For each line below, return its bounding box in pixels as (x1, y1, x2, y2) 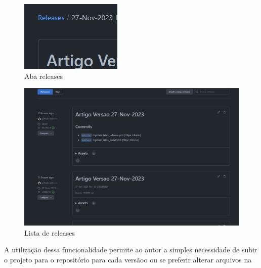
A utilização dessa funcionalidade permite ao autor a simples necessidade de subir (4, 244, 257, 255)
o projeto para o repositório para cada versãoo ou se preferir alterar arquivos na (4, 254, 252, 264)
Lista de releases (24, 227, 75, 238)
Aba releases (24, 70, 63, 81)
